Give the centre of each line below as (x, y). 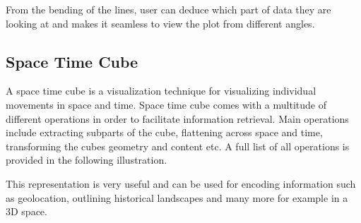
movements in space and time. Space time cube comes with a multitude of (166, 104)
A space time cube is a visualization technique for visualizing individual (161, 91)
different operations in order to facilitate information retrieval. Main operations (177, 118)
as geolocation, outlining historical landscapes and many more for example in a (177, 197)
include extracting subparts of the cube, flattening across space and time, (164, 132)
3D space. (26, 211)
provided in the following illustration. (87, 160)
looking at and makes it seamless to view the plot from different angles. (160, 23)
